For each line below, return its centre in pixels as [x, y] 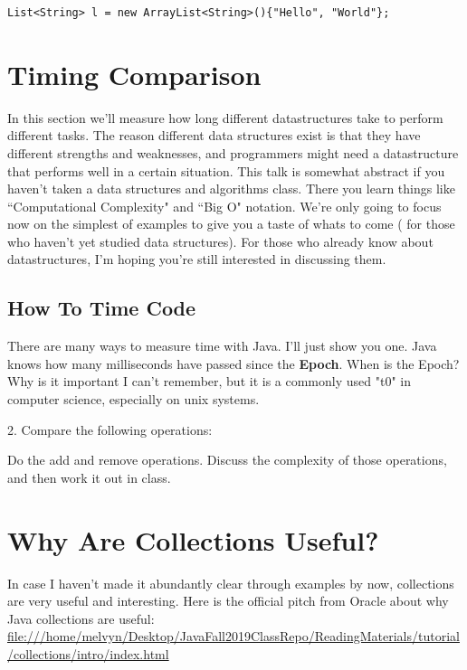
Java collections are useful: [81, 618]
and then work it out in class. [89, 477]
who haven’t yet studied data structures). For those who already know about [220, 241]
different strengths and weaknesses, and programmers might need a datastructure [233, 152]
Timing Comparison [134, 74]
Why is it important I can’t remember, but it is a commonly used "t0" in [209, 381]
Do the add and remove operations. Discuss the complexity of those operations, [227, 460]
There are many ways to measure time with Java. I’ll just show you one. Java [222, 346]
